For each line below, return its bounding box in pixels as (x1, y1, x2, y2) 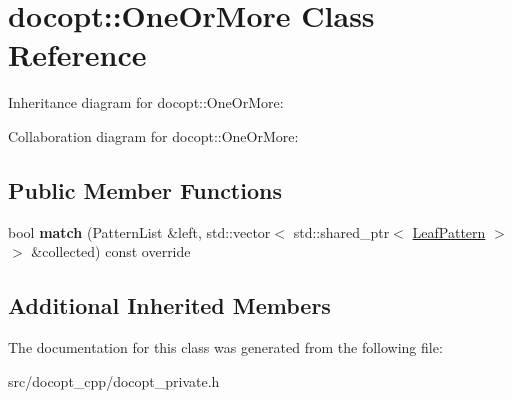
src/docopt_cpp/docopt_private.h (8, 370, 220, 391)
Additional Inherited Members (8, 290, 331, 321)
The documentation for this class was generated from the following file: (8, 337, 443, 358)
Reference (8, 34, 147, 75)
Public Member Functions (8, 174, 282, 205)
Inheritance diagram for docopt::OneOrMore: (8, 92, 284, 113)
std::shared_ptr (293, 221, 390, 242)
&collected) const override (31, 241, 191, 262)
